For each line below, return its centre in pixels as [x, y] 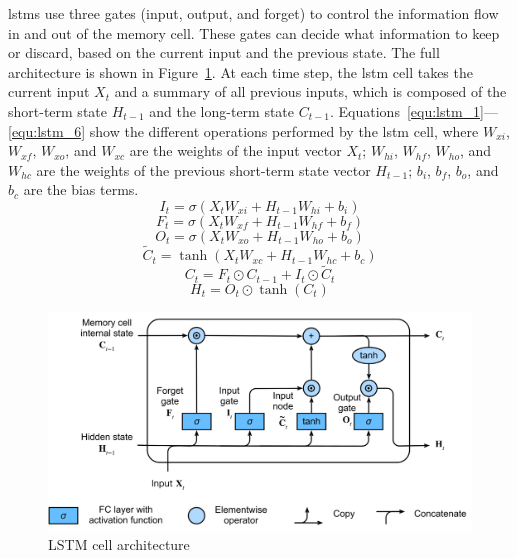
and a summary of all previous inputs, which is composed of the [310, 91]
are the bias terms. [81, 189]
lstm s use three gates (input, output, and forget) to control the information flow [253, 13]
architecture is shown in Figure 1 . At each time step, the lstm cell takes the [240, 71]
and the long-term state [222, 110]
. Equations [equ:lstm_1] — [414, 110]
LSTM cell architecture [119, 544]
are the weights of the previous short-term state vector [203, 169]
